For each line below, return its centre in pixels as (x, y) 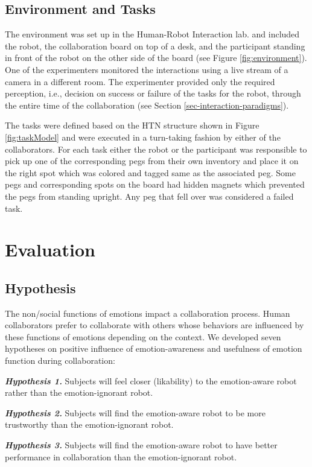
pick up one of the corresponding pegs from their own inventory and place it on (152, 161)
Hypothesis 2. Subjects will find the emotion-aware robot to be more (135, 412)
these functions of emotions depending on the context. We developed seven (143, 336)
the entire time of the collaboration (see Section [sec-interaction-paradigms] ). (147, 105)
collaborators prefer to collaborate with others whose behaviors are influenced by (154, 325)
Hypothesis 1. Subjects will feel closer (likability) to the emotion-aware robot (151, 380)
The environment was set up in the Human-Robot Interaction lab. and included (152, 34)
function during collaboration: (60, 361)
